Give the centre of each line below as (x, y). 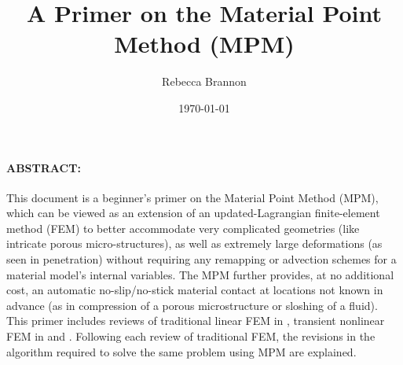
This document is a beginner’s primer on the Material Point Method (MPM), (192, 197)
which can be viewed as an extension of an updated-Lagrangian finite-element (193, 213)
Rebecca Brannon (204, 81)
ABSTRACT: (44, 167)
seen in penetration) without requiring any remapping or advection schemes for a (201, 259)
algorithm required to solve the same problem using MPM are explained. (181, 351)
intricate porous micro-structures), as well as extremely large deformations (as (194, 243)
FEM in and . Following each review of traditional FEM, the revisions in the (191, 336)
